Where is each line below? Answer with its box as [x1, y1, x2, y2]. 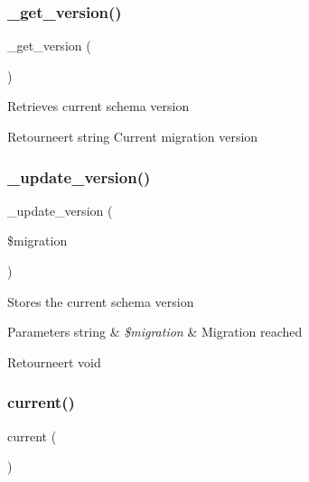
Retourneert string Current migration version [7, 127, 258, 145]
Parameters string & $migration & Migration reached [7, 322, 303, 341]
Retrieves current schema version [7, 97, 190, 116]
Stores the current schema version [7, 292, 194, 311]
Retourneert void [7, 352, 101, 371]
